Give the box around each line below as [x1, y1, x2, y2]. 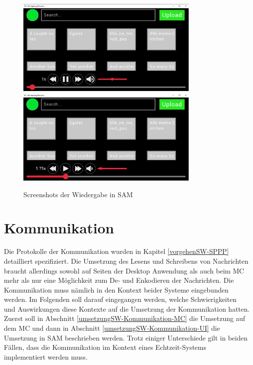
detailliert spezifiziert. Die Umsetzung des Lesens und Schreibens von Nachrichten [4, 255, 249, 266]
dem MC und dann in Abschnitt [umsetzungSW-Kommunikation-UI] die [4, 323, 220, 333]
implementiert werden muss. [4, 351, 88, 362]
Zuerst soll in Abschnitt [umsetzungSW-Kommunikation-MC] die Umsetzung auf [4, 313, 245, 323]
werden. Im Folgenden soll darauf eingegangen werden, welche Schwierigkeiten [4, 294, 237, 304]
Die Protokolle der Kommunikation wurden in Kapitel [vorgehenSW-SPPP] [4, 246, 229, 256]
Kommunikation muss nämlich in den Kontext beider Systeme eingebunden [4, 284, 229, 295]
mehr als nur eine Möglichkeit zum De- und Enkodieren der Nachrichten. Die [4, 275, 234, 285]
